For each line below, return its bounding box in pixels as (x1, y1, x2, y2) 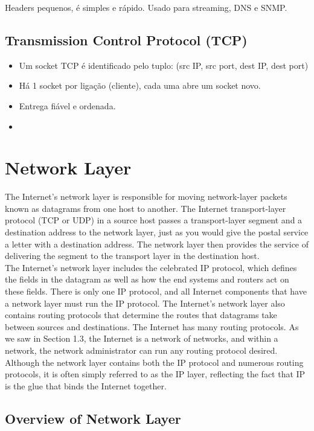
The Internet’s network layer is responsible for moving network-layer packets (5, 190, 287, 203)
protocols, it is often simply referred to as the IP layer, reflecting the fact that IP (5, 368, 306, 380)
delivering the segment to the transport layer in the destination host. (5, 249, 260, 262)
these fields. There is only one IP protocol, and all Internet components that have (5, 285, 307, 298)
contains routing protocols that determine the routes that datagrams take (5, 308, 277, 321)
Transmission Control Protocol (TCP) (5, 30, 248, 49)
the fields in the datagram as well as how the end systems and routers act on (5, 273, 289, 286)
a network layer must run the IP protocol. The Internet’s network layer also (5, 296, 285, 309)
